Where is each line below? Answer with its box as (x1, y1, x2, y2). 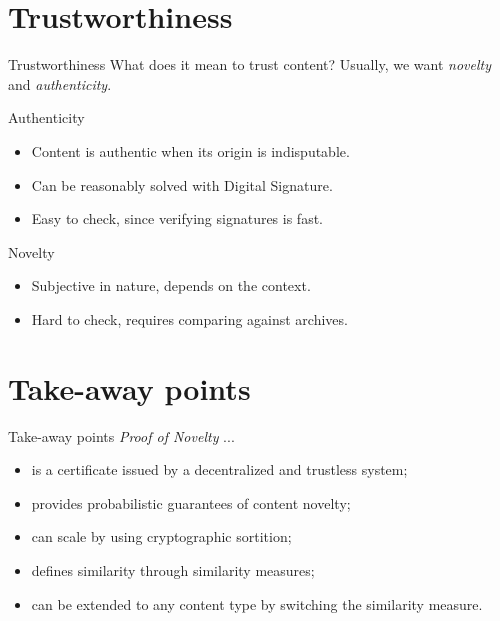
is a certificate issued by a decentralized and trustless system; (31, 459, 408, 480)
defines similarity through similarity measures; (31, 559, 315, 580)
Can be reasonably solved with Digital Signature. (31, 174, 333, 195)
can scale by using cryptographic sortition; (31, 526, 292, 547)
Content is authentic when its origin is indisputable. (31, 140, 350, 161)
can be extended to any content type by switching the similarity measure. (31, 593, 483, 614)
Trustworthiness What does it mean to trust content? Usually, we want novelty (8, 54, 491, 75)
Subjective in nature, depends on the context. (31, 275, 311, 296)
